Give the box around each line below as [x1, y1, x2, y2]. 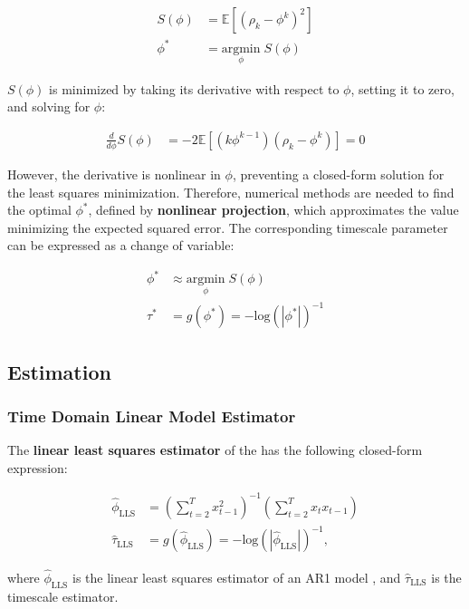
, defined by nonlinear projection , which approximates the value [88, 200, 459, 219]
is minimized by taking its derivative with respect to [49, 79, 340, 98]
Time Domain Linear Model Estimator [7, 404, 296, 427]
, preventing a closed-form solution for [232, 165, 445, 183]
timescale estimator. [7, 586, 119, 605]
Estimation [7, 357, 111, 385]
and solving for [7, 97, 91, 116]
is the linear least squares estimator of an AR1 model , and [72, 567, 401, 586]
